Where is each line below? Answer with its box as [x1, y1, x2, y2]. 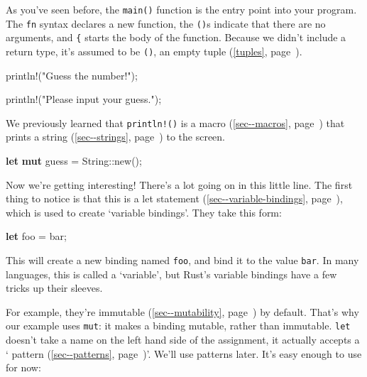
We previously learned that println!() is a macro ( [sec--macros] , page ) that [6, 115, 345, 130]
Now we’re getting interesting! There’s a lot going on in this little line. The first [6, 177, 353, 192]
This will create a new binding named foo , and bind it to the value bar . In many [6, 253, 359, 268]
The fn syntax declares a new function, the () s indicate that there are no [6, 16, 326, 31]
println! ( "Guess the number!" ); [6, 67, 138, 82]
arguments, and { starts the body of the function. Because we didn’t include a [6, 30, 346, 45]
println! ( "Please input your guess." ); [6, 92, 162, 106]
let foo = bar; [6, 229, 67, 244]
